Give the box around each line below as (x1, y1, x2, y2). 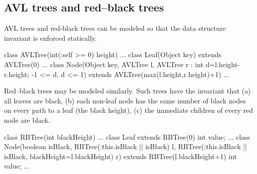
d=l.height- (205, 59, 240, 69)
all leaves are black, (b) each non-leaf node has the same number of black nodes (4, 95, 246, 105)
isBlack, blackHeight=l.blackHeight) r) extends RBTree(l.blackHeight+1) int (4, 151, 237, 161)
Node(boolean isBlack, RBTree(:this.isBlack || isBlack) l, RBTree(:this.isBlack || (4, 141, 247, 152)
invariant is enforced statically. (4, 32, 97, 43)
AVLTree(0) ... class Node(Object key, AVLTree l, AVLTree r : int (4, 59, 203, 69)
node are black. (4, 114, 50, 125)
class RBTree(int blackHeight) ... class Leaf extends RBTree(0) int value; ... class (4, 131, 250, 142)
